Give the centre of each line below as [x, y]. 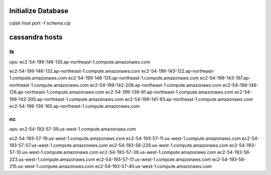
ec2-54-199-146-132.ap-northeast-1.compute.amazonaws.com [75, 71]
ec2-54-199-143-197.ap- [225, 78]
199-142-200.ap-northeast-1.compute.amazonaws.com [66, 99]
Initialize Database [39, 11]
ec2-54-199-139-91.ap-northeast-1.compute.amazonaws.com [169, 92]
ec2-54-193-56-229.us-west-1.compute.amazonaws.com [168, 145]
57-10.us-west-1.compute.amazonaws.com [54, 152]
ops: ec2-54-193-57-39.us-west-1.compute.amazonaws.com [73, 129]
